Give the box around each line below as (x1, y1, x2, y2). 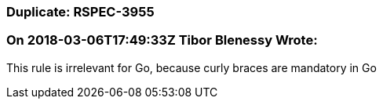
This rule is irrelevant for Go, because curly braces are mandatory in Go (6, 60, 377, 74)
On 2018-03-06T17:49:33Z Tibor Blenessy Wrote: (6, 32, 318, 49)
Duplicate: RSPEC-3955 (6, 4, 155, 20)
